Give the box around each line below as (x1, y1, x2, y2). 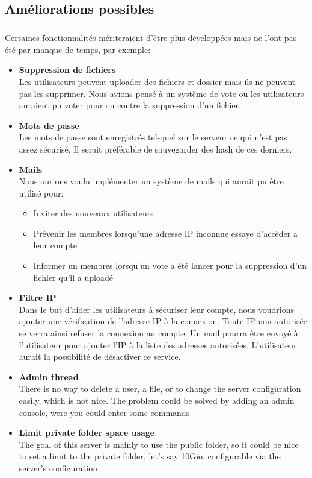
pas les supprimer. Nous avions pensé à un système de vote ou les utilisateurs (19, 87, 304, 99)
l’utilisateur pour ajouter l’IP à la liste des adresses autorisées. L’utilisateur (19, 338, 297, 351)
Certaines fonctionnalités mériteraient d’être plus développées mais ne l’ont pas (5, 31, 297, 44)
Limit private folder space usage (19, 426, 155, 439)
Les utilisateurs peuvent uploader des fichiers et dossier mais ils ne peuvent (19, 75, 296, 87)
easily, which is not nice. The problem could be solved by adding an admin (19, 394, 295, 406)
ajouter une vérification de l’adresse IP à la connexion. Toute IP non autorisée (19, 315, 307, 327)
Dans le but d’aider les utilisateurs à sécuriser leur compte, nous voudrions (19, 303, 295, 315)
